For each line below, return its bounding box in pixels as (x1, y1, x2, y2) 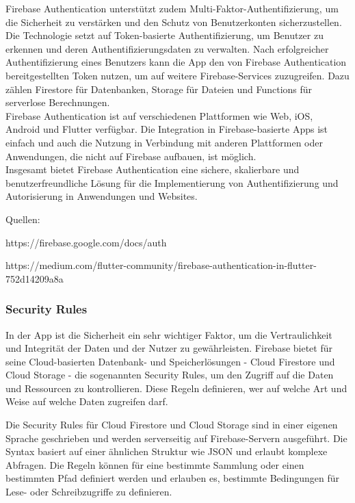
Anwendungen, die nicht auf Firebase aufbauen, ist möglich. (5, 149, 257, 163)
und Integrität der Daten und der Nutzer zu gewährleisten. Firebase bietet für (5, 341, 333, 355)
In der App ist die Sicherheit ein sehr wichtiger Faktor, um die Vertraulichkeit (5, 327, 332, 341)
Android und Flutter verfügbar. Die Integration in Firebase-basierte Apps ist (5, 122, 328, 136)
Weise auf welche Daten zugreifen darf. (5, 394, 168, 409)
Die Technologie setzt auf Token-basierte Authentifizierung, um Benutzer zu (5, 28, 324, 42)
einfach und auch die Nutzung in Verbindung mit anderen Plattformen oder (5, 135, 323, 149)
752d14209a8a (5, 271, 64, 285)
